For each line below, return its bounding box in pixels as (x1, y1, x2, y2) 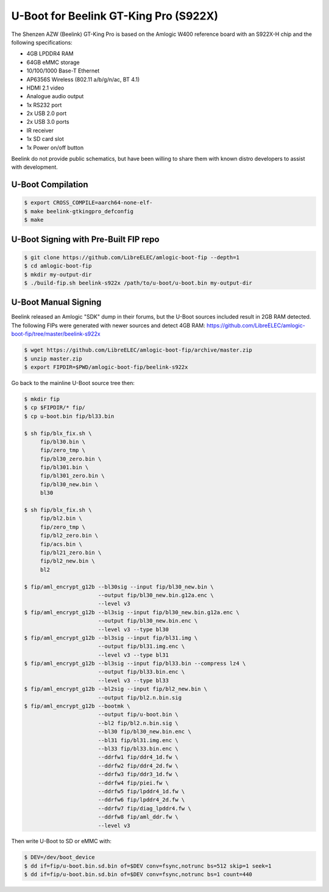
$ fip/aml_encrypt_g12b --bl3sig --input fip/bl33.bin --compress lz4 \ (24, 660, 246, 667)
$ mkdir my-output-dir (24, 271, 92, 278)
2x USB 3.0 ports (26, 118, 69, 126)
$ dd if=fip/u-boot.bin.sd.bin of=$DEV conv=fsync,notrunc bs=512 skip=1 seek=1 (24, 862, 272, 869)
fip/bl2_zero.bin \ (40, 532, 99, 539)
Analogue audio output (26, 93, 84, 100)
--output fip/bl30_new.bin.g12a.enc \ (97, 592, 214, 598)
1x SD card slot (26, 135, 64, 143)
